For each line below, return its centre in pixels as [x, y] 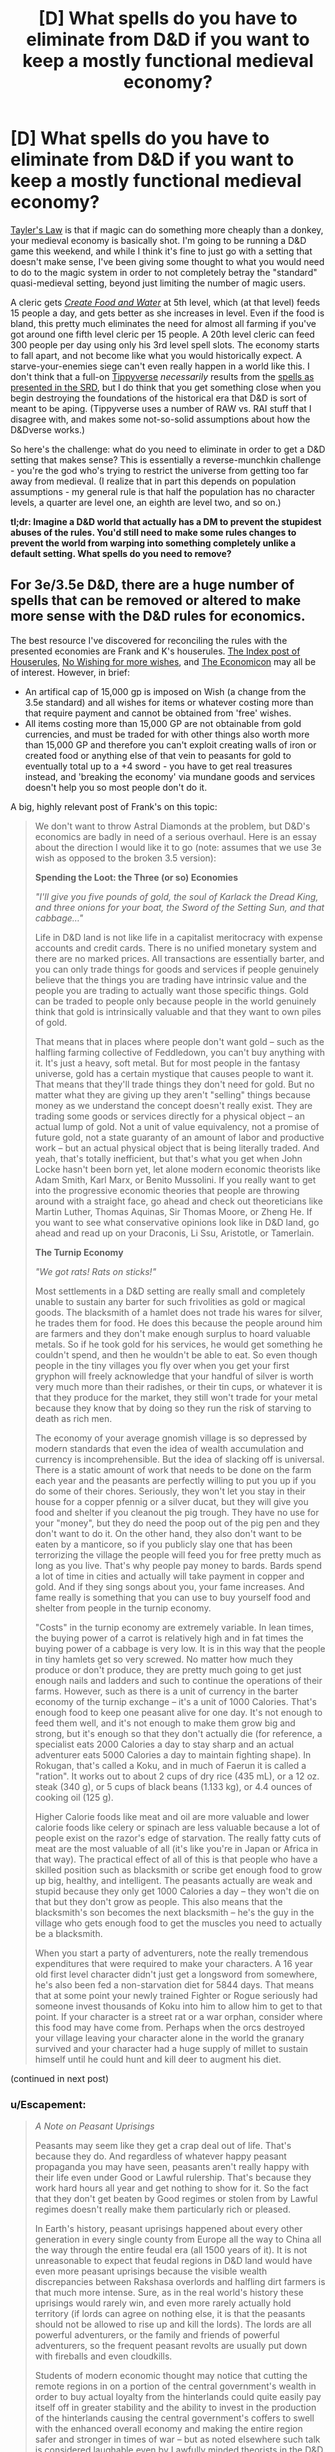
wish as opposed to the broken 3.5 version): [125, 858]
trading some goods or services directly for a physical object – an [169, 1116]
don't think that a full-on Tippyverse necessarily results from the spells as [162, 376]
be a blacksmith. [68, 1933]
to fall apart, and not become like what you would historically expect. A [156, 355]
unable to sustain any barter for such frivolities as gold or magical [170, 1301]
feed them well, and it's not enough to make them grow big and [165, 1723]
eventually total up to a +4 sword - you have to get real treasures [158, 766]
